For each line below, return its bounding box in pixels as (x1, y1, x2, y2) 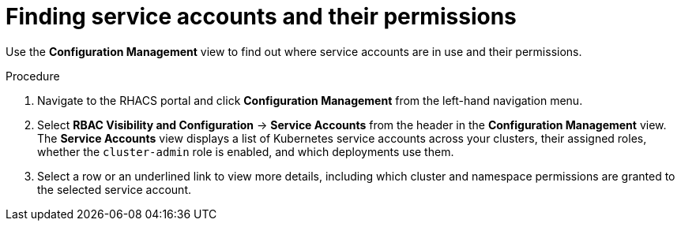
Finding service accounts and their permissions (6, 3, 517, 30)
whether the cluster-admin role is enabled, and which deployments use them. (37, 144, 454, 158)
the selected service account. (37, 182, 191, 196)
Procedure (6, 69, 60, 83)
